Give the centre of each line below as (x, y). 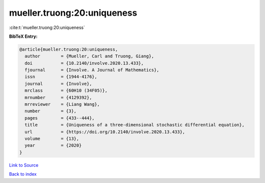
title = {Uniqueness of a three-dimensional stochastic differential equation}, (135, 125)
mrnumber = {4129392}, (58, 97)
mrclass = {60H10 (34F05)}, (66, 91)
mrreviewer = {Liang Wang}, (62, 105)
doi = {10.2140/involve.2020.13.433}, (84, 63)
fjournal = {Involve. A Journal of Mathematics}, (92, 70)
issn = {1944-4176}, (61, 77)
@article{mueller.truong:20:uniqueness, (68, 49)
